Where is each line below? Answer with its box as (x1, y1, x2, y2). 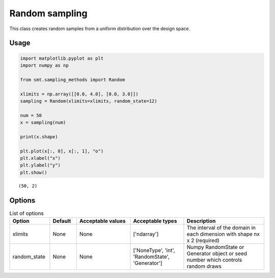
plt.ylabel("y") (20, 162, 61, 168)
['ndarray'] (133, 231, 159, 238)
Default (52, 217, 71, 224)
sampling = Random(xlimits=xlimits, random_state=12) (20, 98, 157, 104)
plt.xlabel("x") (20, 156, 61, 161)
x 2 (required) (186, 237, 220, 244)
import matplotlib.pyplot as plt (20, 55, 104, 61)
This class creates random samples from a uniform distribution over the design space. (9, 26, 190, 32)
